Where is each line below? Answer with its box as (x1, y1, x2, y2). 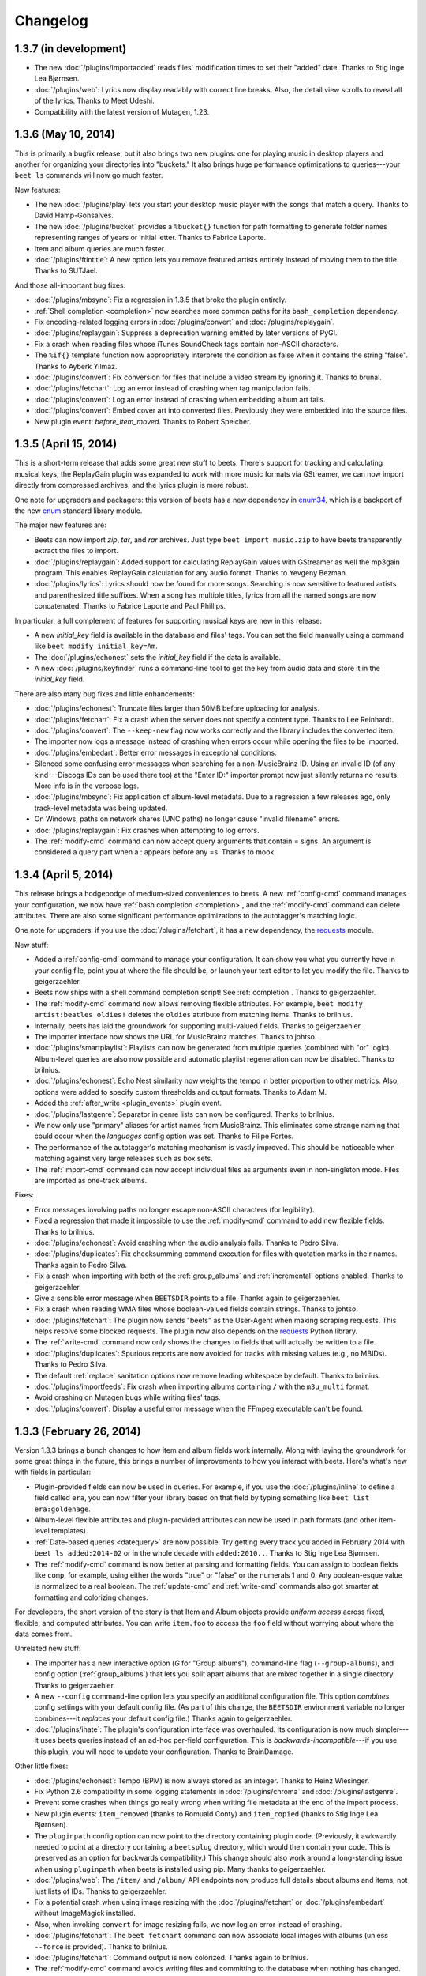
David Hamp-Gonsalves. (34, 210, 114, 221)
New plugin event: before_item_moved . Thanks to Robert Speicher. (34, 417, 252, 426)
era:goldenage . (34, 1504, 91, 1514)
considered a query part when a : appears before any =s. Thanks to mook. (34, 847, 276, 857)
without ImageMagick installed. (34, 1909, 136, 1918)
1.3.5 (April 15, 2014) (14, 437, 118, 451)
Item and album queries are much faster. (34, 243, 166, 253)
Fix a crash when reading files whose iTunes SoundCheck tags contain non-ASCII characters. (34, 339, 339, 349)
